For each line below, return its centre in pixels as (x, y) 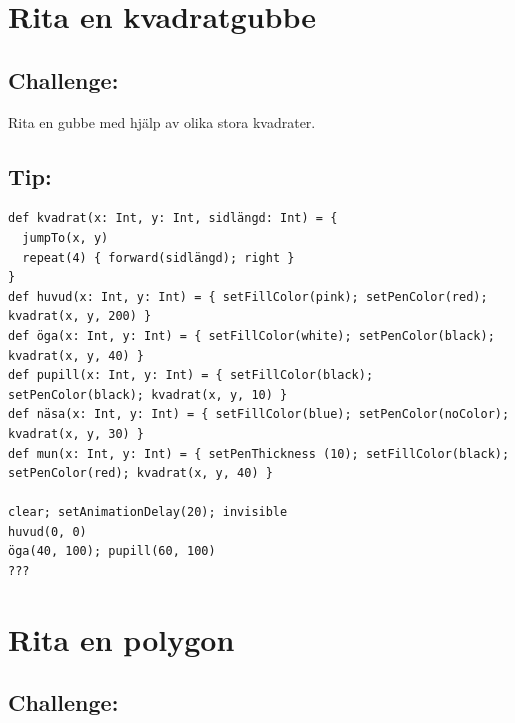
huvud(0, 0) (47, 531)
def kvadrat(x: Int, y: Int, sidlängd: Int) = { (173, 218)
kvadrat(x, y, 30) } (76, 433)
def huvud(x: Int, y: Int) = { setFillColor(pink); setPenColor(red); (248, 296)
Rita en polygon (121, 638)
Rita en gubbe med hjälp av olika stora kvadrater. (162, 121)
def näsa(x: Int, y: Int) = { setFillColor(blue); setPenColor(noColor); (259, 414)
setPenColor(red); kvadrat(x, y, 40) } (140, 473)
